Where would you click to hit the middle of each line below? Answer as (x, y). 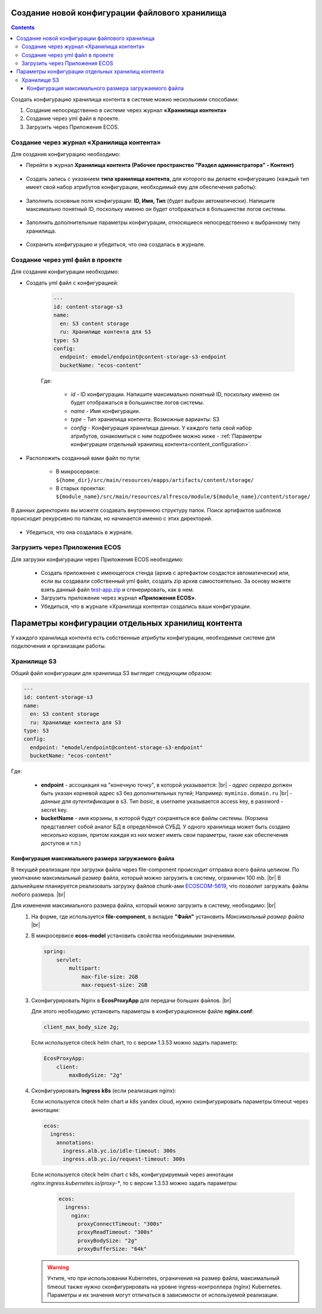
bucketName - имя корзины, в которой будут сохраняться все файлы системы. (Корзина (154, 818)
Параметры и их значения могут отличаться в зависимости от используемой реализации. (163, 1295)
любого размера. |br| (38, 894)
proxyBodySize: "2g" (108, 1240)
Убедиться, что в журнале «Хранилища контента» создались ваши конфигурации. (146, 606)
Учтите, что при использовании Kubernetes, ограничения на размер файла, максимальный (163, 1278)
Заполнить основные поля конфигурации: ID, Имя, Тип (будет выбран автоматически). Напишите (151, 200)
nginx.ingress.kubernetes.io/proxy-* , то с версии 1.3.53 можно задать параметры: (134, 1183)
